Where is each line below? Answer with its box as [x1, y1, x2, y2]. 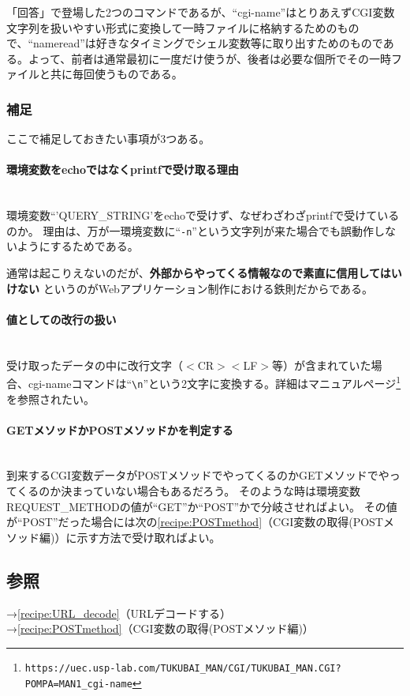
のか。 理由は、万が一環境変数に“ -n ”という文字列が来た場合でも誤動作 [6, 222, 374, 239]
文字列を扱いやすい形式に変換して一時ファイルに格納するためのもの [6, 19, 360, 36]
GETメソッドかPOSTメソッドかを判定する [6, 421, 233, 438]
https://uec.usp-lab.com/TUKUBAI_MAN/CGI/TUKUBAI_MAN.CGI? [24, 662, 341, 674]
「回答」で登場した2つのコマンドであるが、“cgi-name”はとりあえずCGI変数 [6, 4, 395, 20]
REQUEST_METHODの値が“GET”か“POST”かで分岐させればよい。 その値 [6, 498, 397, 514]
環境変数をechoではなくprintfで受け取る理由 [6, 161, 239, 178]
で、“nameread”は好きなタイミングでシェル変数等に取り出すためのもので [6, 35, 383, 51]
